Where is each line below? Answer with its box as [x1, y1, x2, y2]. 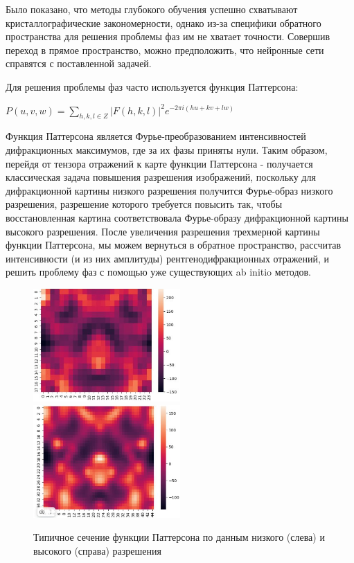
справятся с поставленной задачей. [6, 56, 152, 71]
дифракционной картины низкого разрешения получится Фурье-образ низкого [6, 183, 333, 197]
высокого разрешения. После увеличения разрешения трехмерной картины [6, 224, 320, 238]
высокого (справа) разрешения [33, 543, 161, 557]
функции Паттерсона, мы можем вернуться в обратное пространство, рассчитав [6, 238, 342, 252]
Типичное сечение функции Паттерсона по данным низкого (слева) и [33, 530, 325, 544]
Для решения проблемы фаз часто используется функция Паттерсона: [6, 79, 299, 93]
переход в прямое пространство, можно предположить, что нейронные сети [6, 42, 324, 57]
